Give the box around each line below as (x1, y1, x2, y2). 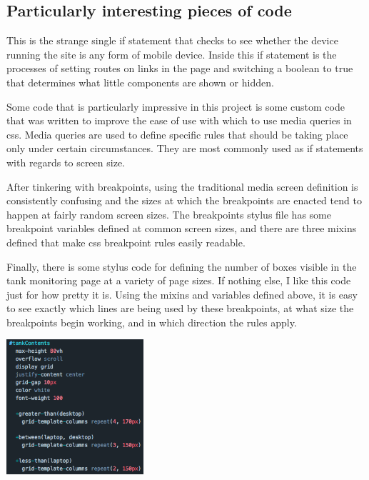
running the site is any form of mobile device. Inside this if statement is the (6, 46, 337, 61)
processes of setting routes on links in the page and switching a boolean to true (6, 61, 353, 76)
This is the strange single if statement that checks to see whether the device (6, 33, 338, 48)
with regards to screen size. (6, 154, 125, 169)
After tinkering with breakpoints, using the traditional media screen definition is (6, 179, 358, 194)
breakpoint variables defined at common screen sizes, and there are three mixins (6, 221, 357, 236)
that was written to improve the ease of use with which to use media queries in (6, 113, 352, 128)
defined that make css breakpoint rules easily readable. (6, 234, 246, 249)
